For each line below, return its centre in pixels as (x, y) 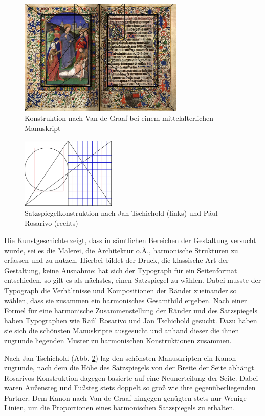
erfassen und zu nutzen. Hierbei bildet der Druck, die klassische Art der (116, 260)
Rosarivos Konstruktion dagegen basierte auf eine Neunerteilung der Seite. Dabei (131, 377)
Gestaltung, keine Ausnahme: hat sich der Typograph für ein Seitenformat (121, 270)
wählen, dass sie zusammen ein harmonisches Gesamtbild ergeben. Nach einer (126, 300)
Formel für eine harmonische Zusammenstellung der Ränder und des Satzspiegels (131, 310)
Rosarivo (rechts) (51, 223)
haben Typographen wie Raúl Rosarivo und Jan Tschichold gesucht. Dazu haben (131, 320)
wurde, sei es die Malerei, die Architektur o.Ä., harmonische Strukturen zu (121, 250)
